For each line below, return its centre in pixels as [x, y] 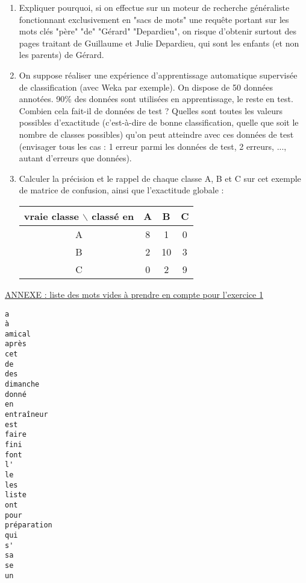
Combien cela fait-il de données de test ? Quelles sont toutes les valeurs [151, 110]
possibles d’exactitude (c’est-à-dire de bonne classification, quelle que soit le [159, 122]
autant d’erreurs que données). [75, 158]
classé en [113, 216]
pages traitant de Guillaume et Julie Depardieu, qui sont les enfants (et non [159, 43]
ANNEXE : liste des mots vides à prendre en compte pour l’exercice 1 [134, 294]
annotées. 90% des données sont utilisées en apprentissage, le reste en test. [156, 99]
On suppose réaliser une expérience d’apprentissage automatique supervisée [158, 75]
